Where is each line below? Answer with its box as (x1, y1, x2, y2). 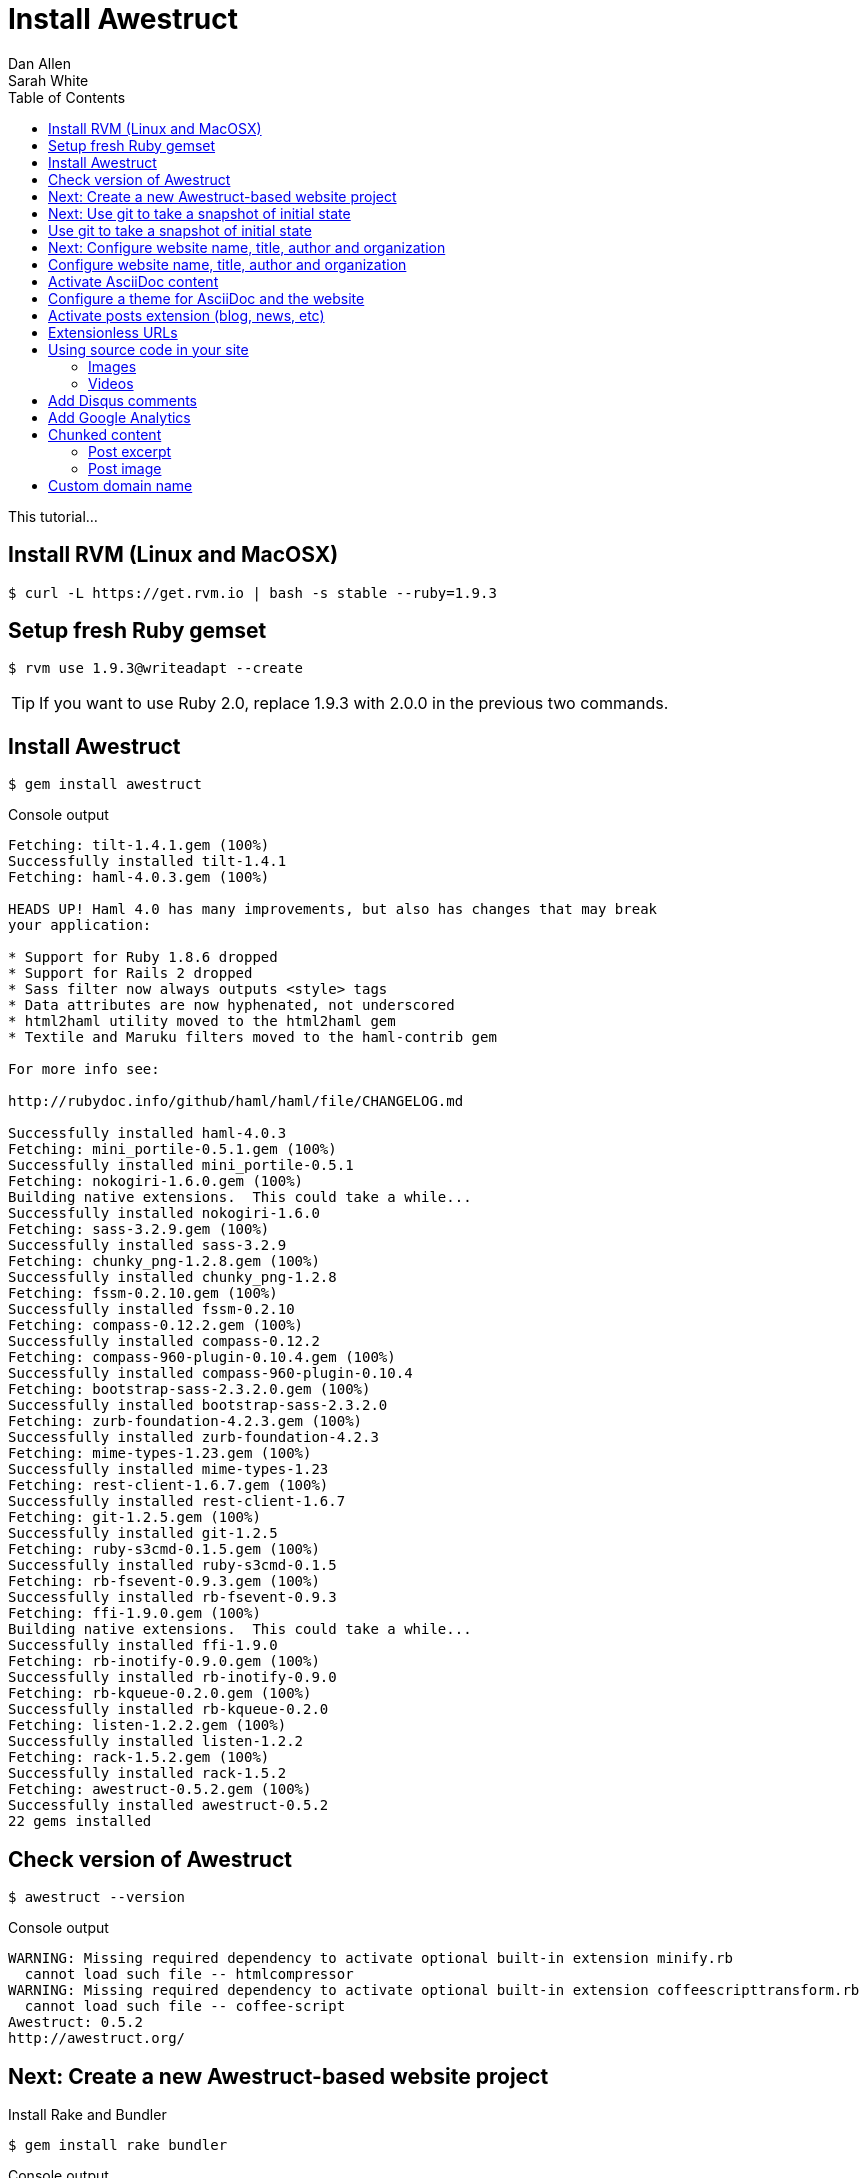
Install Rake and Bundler (8, 2105, 167, 2123)
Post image (88, 459, 162, 477)
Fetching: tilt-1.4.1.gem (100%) (8, 837, 270, 854)
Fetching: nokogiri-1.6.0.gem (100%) (8, 1173, 304, 1190)
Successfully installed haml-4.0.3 (8, 1125, 287, 1142)
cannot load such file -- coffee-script (24, 1998, 346, 2015)
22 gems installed (8, 1813, 152, 1830)
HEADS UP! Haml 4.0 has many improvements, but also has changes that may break (8, 901, 658, 918)
